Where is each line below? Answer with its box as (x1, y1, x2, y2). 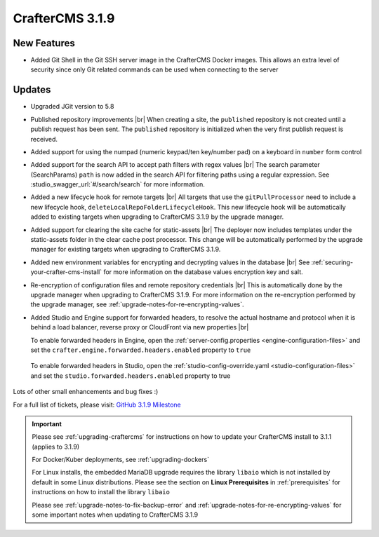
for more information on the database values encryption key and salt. (102, 268, 303, 276)
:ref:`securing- (311, 258, 354, 266)
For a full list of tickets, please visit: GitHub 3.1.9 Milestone (13, 400, 182, 409)
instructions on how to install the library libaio (32, 488, 170, 496)
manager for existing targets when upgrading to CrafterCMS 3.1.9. (30, 245, 221, 254)
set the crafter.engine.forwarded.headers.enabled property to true (30, 346, 251, 354)
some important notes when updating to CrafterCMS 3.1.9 (32, 510, 199, 519)
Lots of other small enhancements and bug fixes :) (13, 388, 159, 396)
